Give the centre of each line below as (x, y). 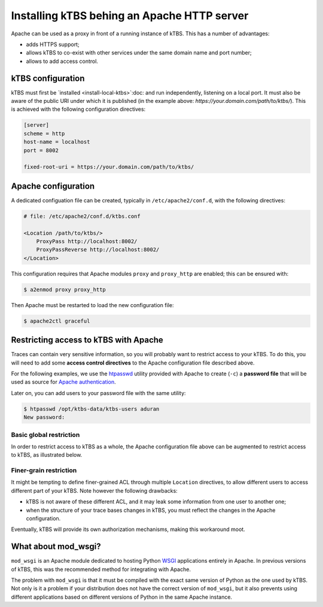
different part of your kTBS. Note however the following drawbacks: (94, 490)
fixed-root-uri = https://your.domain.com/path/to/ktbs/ (109, 167)
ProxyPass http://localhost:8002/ (87, 242)
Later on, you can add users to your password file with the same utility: (98, 393)
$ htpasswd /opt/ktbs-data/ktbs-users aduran (92, 409)
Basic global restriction (45, 435)
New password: (44, 417)
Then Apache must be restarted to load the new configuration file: (92, 305)
